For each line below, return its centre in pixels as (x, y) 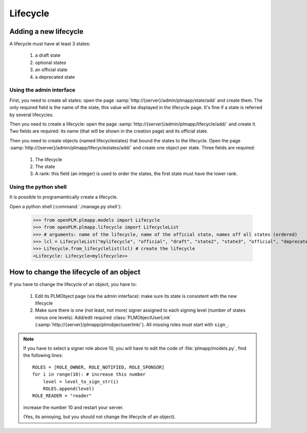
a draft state (48, 55)
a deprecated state (55, 77)
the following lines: (43, 355)
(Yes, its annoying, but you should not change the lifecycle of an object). (100, 417)
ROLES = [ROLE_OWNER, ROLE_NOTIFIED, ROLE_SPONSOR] (98, 367)
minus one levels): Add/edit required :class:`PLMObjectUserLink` (103, 317)
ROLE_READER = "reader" (62, 396)
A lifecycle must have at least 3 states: (50, 44)
